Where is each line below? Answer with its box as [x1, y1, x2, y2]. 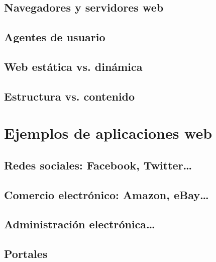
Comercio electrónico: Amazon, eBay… [4, 187, 209, 202]
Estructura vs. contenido [4, 88, 135, 104]
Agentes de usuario [4, 29, 105, 45]
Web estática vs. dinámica [4, 58, 143, 74]
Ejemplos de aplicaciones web [4, 123, 212, 143]
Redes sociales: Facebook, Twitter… [4, 157, 192, 172]
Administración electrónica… [4, 216, 155, 232]
